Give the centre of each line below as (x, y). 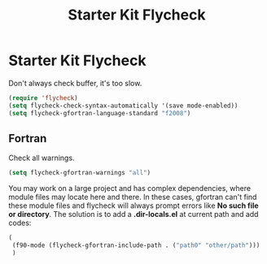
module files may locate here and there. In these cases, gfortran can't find (133, 197)
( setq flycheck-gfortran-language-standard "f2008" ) (100, 113)
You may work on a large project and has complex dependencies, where (129, 188)
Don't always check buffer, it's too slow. (75, 83)
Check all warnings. (42, 158)
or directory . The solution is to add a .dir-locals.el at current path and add (133, 214)
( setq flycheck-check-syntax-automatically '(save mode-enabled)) (123, 106)
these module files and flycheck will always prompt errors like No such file (133, 206)
